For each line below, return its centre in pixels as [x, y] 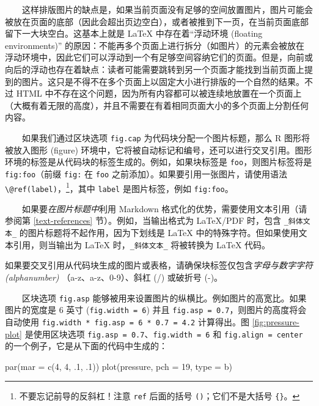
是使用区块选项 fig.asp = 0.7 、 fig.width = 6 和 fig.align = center [164, 334]
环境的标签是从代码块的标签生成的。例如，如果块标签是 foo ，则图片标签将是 [159, 162]
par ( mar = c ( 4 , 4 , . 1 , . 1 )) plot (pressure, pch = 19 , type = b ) [119, 366]
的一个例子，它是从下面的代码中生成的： [86, 346]
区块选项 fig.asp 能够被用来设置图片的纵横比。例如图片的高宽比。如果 [164, 297]
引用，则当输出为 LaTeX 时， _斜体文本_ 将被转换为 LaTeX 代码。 [142, 244]
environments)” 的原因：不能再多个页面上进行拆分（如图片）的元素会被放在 [155, 45]
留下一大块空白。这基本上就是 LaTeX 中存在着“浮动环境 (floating [134, 33]
